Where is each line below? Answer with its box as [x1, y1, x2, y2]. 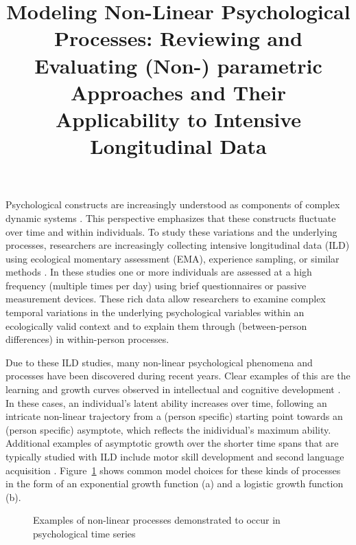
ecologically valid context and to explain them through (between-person [5, 318, 307, 333]
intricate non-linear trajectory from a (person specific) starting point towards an [5, 409, 343, 423]
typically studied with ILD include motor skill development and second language [5, 449, 344, 463]
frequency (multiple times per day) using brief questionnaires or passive [5, 278, 307, 292]
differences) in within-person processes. [5, 332, 169, 346]
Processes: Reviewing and [54, 24, 302, 52]
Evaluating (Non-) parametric [34, 51, 322, 79]
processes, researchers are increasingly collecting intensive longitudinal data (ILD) [5, 238, 350, 252]
